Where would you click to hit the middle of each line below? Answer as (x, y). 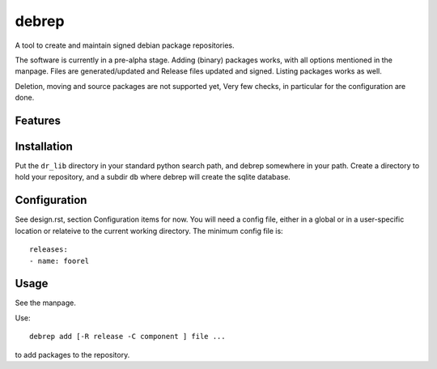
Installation (44, 146)
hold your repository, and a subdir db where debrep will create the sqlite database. (153, 177)
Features (38, 120)
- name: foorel (59, 261)
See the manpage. (45, 303)
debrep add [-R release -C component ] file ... (127, 337)
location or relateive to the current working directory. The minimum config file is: (149, 231)
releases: (49, 250)
